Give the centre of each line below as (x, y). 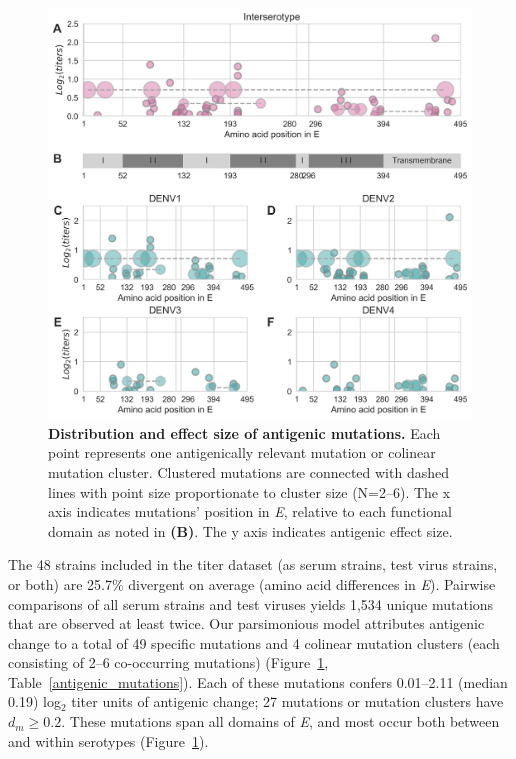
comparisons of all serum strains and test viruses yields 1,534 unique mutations (251, 603)
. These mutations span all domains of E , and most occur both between (280, 721)
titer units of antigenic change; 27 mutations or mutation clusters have (287, 701)
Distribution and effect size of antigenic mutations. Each (244, 432)
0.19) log (34, 701)
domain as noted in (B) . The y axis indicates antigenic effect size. (250, 530)
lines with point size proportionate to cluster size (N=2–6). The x (249, 491)
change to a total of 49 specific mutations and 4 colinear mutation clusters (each (254, 642)
